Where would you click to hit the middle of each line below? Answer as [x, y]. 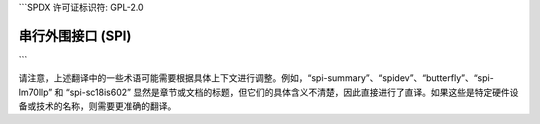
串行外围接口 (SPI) [75, 35]
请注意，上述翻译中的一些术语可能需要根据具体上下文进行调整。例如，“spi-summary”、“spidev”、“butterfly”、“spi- [256, 78]
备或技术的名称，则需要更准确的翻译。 [97, 106]
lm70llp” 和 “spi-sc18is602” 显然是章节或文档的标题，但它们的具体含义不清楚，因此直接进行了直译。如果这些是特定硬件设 [268, 92]
